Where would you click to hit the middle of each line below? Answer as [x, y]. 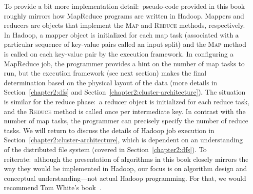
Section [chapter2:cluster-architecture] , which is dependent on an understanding [124, 140]
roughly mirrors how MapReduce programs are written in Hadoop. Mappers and [124, 15]
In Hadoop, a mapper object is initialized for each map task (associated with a [121, 34]
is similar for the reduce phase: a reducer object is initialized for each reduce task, [127, 101]
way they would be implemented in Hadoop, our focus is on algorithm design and [126, 168]
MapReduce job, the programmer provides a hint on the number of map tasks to [124, 63]
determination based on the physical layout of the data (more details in [111, 82]
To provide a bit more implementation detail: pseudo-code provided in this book [125, 6]
